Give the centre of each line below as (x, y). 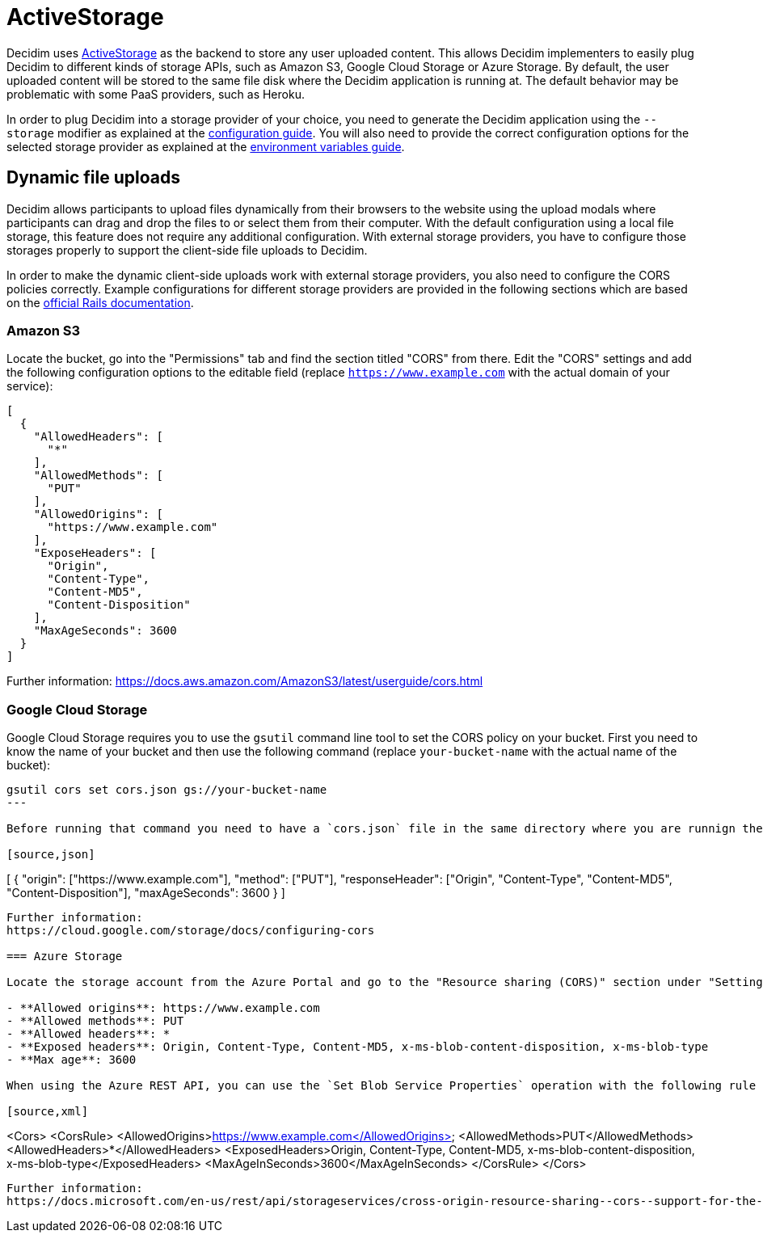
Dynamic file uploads (93, 178)
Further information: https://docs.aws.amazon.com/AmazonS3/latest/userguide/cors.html (245, 681)
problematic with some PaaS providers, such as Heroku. (156, 94)
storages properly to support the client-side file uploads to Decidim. (187, 250)
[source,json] (51, 855)
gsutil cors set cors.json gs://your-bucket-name (167, 790)
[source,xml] (48, 1112)
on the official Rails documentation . (100, 302)
